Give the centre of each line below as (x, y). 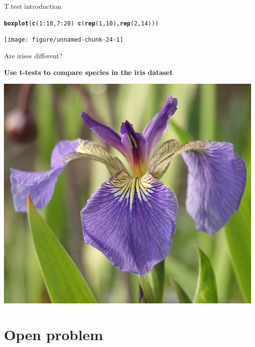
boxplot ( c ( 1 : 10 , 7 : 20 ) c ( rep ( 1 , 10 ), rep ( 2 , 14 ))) (81, 23)
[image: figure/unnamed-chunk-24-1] (64, 40)
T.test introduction (33, 6)
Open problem (54, 334)
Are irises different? (33, 55)
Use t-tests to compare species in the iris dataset (89, 72)
